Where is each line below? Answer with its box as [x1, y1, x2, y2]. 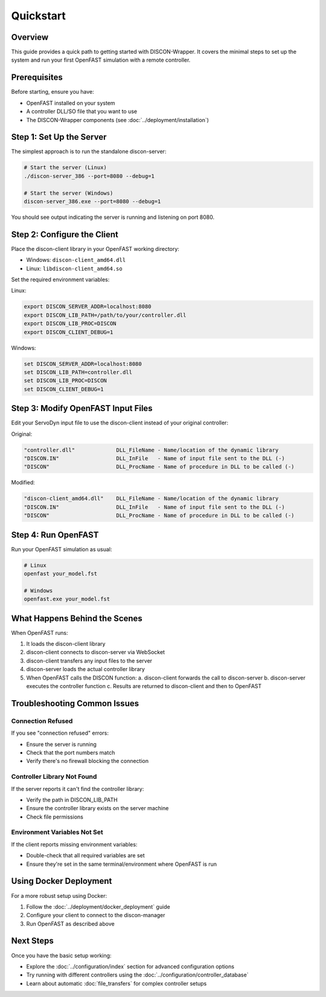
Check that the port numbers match [26, 749, 115, 756]
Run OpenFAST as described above [26, 920, 115, 927]
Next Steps [11, 936, 54, 946]
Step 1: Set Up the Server [11, 132, 107, 142]
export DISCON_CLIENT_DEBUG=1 [24, 328, 113, 336]
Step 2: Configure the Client [11, 229, 119, 239]
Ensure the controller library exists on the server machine [26, 805, 169, 812]
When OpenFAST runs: [11, 629, 68, 636]
